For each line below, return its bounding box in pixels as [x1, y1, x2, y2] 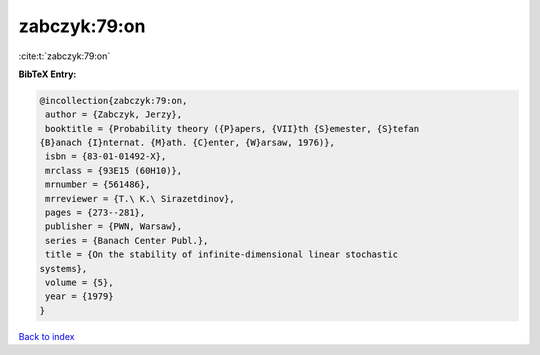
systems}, [39, 263, 88, 274]
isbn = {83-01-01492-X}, [45, 151, 167, 162]
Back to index [18, 330, 75, 342]
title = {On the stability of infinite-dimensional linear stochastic [45, 249, 399, 260]
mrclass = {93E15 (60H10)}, [45, 165, 183, 176]
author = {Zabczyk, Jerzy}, [45, 109, 183, 120]
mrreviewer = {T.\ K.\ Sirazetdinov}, [45, 193, 235, 204]
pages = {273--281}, [45, 207, 146, 219]
